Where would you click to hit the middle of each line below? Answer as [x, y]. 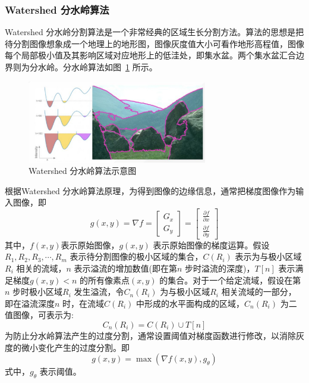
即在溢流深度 [30, 303]
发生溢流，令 [99, 292]
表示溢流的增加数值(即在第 [125, 268]
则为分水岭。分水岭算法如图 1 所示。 [85, 67]
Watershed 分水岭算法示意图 [83, 171]
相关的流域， [41, 268]
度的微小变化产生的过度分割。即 [67, 347]
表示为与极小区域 [268, 256]
